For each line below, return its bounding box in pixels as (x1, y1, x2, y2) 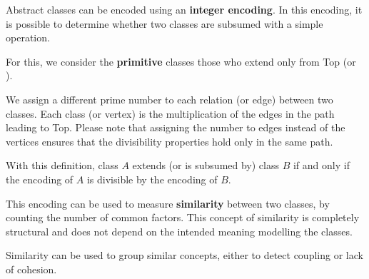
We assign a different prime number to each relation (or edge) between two (6, 91, 333, 106)
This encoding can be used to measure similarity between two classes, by (6, 196, 330, 210)
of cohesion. (6, 261, 57, 276)
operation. (6, 30, 50, 45)
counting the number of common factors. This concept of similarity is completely (6, 210, 360, 225)
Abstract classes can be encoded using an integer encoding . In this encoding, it (6, 2, 363, 16)
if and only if (293, 158, 350, 173)
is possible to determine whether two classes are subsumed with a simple (6, 16, 323, 31)
